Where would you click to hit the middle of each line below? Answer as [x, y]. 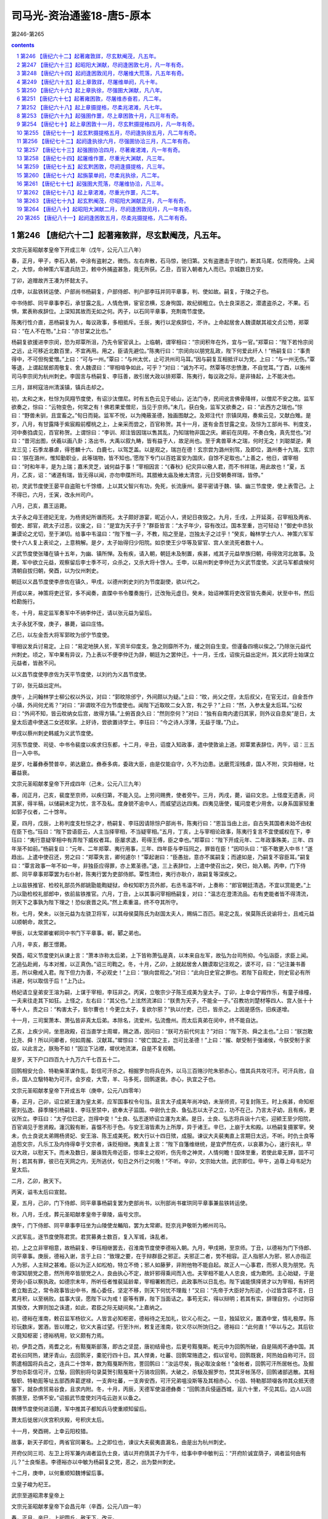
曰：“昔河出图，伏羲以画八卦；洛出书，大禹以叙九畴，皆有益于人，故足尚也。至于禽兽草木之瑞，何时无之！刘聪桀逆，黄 [162, 441]
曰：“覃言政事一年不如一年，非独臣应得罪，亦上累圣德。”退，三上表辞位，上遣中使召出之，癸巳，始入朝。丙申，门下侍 [159, 865]
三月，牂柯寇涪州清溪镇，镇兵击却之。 [59, 387]
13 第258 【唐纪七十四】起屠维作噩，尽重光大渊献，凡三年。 [92, 159]
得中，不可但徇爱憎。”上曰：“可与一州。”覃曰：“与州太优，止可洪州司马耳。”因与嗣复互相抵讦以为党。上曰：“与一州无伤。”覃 [163, 359]
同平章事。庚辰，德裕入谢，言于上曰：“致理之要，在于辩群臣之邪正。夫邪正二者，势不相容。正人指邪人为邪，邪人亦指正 [162, 1256]
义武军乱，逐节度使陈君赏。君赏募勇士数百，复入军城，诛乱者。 [91, 1236]
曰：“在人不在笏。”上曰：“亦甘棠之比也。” [61, 331]
